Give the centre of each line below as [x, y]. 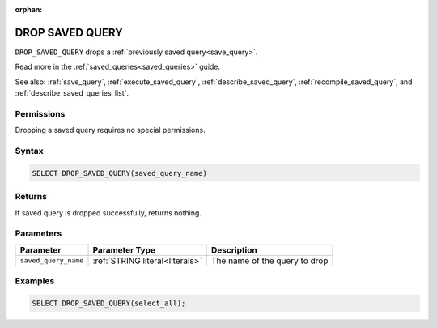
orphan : [29, 9]
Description [234, 249]
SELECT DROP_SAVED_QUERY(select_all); [109, 303]
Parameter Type [124, 249]
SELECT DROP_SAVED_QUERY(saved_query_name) [120, 173]
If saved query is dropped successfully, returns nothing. [108, 213]
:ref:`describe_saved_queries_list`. [72, 93]
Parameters [38, 233]
